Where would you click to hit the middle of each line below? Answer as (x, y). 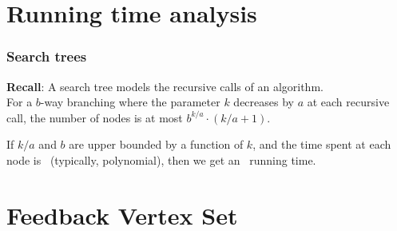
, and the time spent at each (322, 144)
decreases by (264, 102)
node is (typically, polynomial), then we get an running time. (161, 159)
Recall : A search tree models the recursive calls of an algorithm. (165, 86)
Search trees (47, 56)
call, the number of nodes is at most (95, 117)
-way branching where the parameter (130, 102)
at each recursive (348, 102)
